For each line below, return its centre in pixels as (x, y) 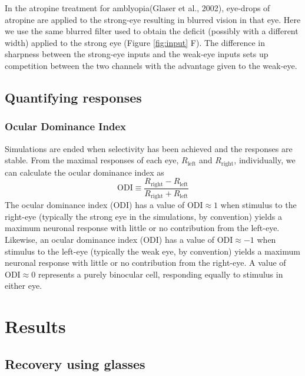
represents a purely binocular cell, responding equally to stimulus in (160, 274)
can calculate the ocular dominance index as (84, 172)
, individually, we (265, 160)
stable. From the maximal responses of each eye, (92, 160)
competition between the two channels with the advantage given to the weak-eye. (151, 65)
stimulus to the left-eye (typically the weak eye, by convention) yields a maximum (152, 251)
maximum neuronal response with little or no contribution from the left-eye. (142, 228)
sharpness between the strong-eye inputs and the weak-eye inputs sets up (137, 54)
